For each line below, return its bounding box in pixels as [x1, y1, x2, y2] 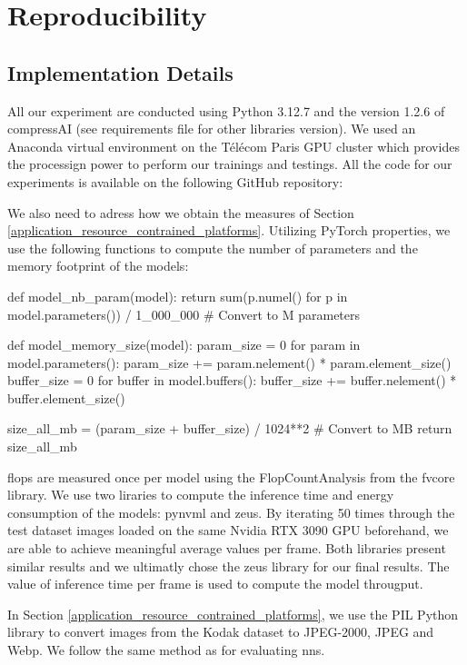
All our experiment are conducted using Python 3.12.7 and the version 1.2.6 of [7, 101, 445, 120]
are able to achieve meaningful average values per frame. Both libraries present [7, 539, 446, 558]
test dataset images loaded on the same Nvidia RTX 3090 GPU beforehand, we [7, 521, 449, 540]
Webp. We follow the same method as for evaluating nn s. [7, 640, 325, 660]
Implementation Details [7, 58, 233, 86]
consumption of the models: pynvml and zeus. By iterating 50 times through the [7, 502, 455, 521]
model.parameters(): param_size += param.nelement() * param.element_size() [7, 352, 452, 372]
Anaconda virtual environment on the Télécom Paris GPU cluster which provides [7, 136, 460, 155]
